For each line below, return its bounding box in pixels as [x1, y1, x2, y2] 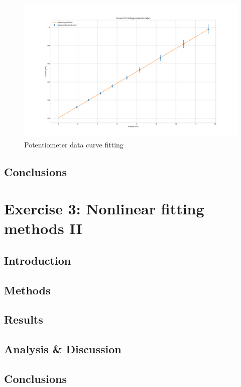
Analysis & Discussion [4, 341, 122, 357]
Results [4, 312, 43, 327]
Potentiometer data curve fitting [24, 139, 124, 149]
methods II [4, 218, 82, 239]
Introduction [4, 252, 71, 268]
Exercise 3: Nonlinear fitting [4, 198, 204, 219]
